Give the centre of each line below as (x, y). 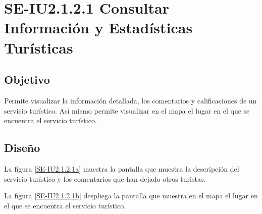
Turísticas (39, 47)
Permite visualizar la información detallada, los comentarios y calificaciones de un (130, 100)
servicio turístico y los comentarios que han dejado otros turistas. (105, 178)
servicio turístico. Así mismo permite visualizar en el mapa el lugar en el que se (127, 110)
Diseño (22, 148)
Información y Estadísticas (98, 28)
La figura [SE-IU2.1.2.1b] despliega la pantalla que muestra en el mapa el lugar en (131, 196)
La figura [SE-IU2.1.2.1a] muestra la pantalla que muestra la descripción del (122, 168)
